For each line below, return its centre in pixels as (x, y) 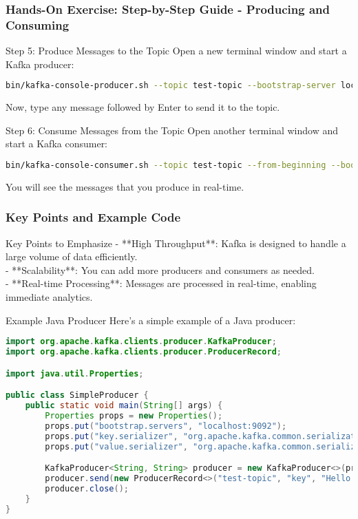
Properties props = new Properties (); (134, 415)
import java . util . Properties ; (75, 373)
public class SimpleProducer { (77, 395)
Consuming (38, 24)
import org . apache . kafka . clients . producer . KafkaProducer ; (141, 342)
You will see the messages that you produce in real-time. (125, 186)
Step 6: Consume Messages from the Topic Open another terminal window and (172, 130)
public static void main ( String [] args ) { (124, 406)
